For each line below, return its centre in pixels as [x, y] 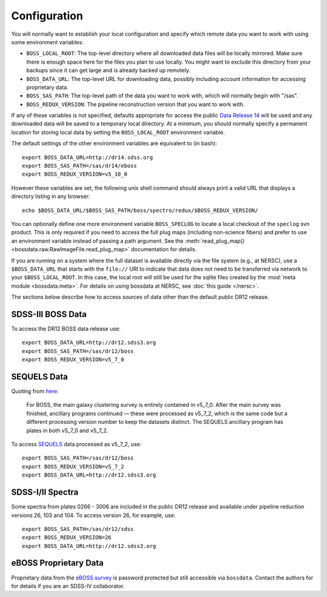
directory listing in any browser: [51, 196]
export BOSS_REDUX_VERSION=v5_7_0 [73, 360]
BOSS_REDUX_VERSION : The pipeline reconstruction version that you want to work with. [136, 104]
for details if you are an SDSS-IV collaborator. [68, 586]
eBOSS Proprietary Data [58, 563]
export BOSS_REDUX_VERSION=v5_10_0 [75, 174]
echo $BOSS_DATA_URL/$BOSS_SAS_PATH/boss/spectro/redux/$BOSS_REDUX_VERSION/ [140, 210]
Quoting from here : [35, 391]
